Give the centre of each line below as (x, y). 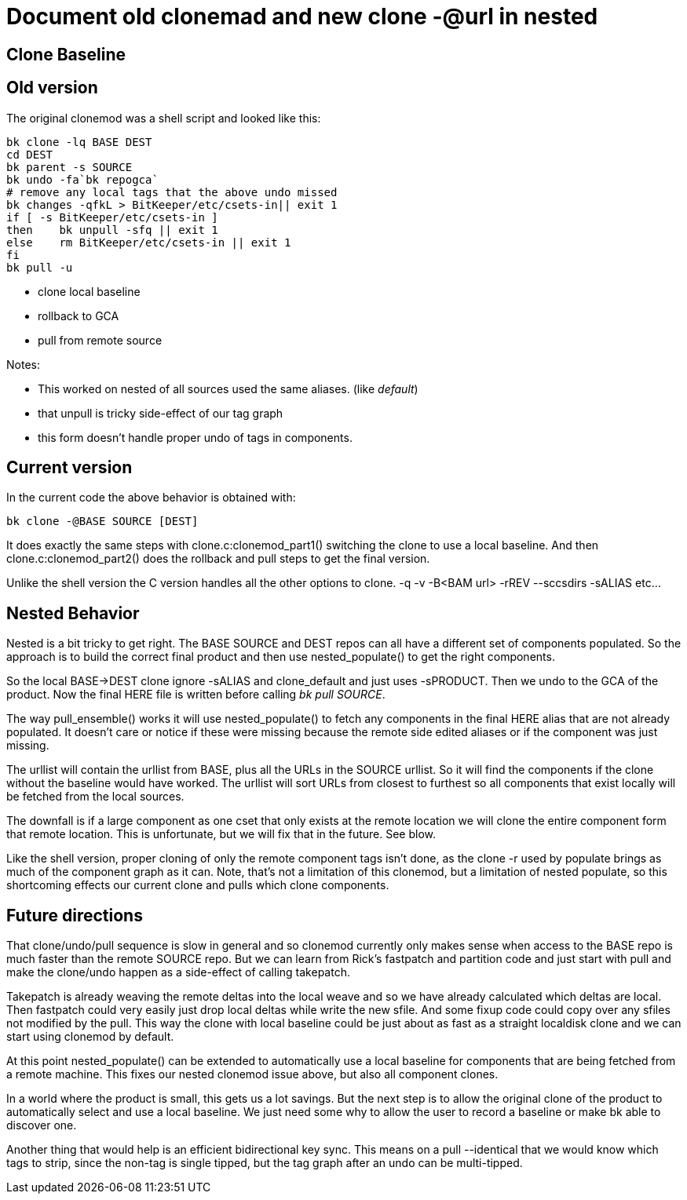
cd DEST (30, 154)
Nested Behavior (73, 613)
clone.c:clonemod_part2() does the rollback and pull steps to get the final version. (218, 559)
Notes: (23, 364)
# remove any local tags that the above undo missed (172, 192)
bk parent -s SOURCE (69, 167)
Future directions (75, 915)
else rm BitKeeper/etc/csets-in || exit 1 (149, 242)
